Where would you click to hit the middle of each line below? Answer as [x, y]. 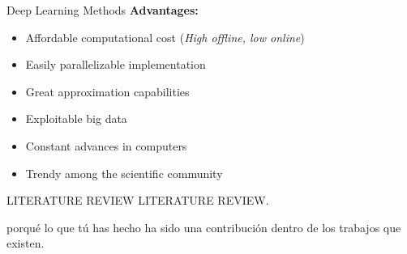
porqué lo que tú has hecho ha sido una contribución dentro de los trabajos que [204, 227]
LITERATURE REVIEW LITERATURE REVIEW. [138, 200]
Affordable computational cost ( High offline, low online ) [165, 37]
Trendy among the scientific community [124, 173]
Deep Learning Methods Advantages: [103, 10]
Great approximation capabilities [107, 91]
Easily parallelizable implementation [116, 64]
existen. [26, 243]
